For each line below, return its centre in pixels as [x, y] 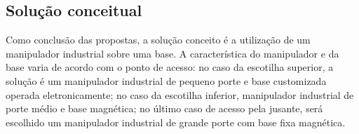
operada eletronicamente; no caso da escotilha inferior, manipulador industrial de [180, 94]
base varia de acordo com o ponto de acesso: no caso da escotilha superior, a [170, 67]
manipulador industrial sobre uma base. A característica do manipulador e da [172, 53]
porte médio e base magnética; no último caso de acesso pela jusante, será [164, 108]
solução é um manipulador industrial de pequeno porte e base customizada [166, 80]
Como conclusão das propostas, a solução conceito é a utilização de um [158, 40]
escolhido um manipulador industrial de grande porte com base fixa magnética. [176, 122]
